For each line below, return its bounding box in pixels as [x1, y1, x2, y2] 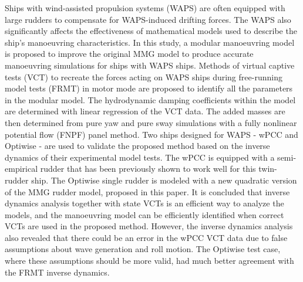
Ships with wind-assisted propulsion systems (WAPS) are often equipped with [5, 2, 285, 13]
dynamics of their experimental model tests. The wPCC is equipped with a [5, 151, 275, 163]
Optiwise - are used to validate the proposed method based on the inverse [5, 140, 270, 152]
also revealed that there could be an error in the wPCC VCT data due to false [5, 231, 288, 243]
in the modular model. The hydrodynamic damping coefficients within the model [5, 93, 296, 106]
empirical [5, 162, 38, 175]
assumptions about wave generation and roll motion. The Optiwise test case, [5, 243, 281, 255]
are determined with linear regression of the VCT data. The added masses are [5, 105, 285, 117]
